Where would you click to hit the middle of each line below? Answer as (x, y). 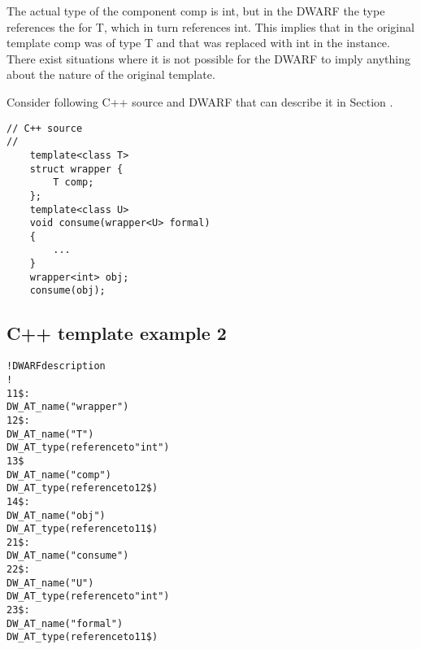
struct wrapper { (76, 169)
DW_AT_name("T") (50, 434)
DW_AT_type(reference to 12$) (82, 488)
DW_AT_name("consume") (68, 556)
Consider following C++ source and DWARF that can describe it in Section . (200, 101)
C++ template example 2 (117, 333)
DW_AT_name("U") (50, 583)
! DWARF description (56, 366)
